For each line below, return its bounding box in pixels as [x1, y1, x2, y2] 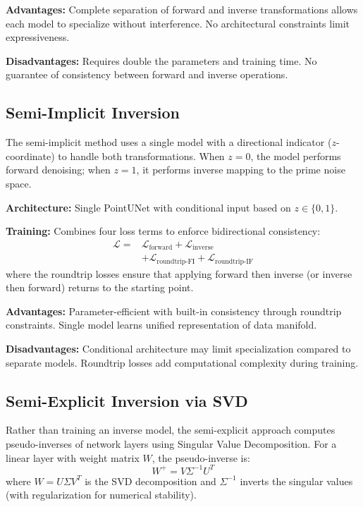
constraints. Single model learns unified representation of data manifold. [6, 317, 317, 332]
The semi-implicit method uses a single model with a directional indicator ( [6, 135, 332, 149]
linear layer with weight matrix [6, 450, 140, 465]
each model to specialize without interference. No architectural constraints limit [6, 16, 350, 30]
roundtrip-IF [215, 257, 254, 265]
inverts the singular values [240, 473, 353, 488]
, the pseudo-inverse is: [152, 450, 250, 465]
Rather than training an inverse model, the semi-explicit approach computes [6, 422, 336, 437]
